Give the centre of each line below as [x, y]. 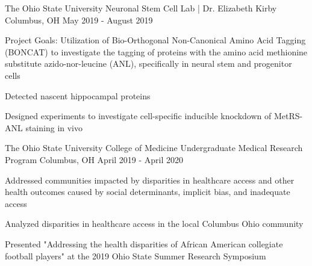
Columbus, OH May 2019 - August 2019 [79, 20]
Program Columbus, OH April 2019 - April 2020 [94, 159]
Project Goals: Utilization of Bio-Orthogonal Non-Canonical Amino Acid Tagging [155, 40]
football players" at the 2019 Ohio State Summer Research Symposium [136, 255]
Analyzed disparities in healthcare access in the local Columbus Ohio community [154, 224]
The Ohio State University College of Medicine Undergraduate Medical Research [154, 148]
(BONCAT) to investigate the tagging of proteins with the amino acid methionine [156, 51]
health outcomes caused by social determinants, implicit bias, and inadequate [148, 192]
